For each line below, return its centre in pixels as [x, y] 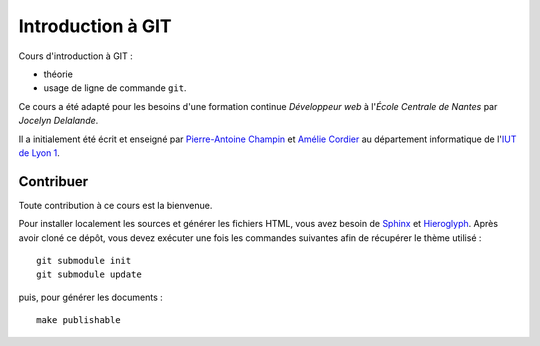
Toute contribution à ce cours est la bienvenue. [115, 205]
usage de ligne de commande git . [115, 88]
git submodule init [84, 260]
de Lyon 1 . [39, 152]
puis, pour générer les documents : [91, 297]
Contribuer [53, 181]
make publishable [78, 320]
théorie [58, 74]
